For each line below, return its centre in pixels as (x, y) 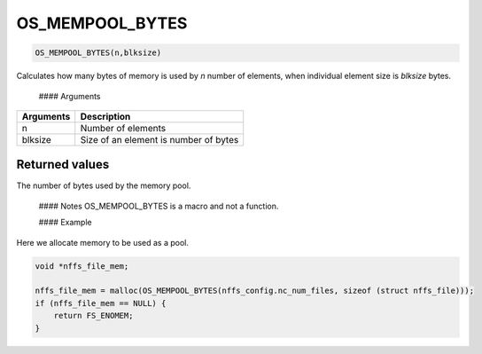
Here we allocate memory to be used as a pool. (103, 242)
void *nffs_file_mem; (82, 266)
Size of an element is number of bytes (159, 139)
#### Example (65, 223)
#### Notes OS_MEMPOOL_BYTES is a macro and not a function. (159, 206)
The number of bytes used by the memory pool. (104, 185)
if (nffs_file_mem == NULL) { (101, 303)
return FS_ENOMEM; (93, 316)
